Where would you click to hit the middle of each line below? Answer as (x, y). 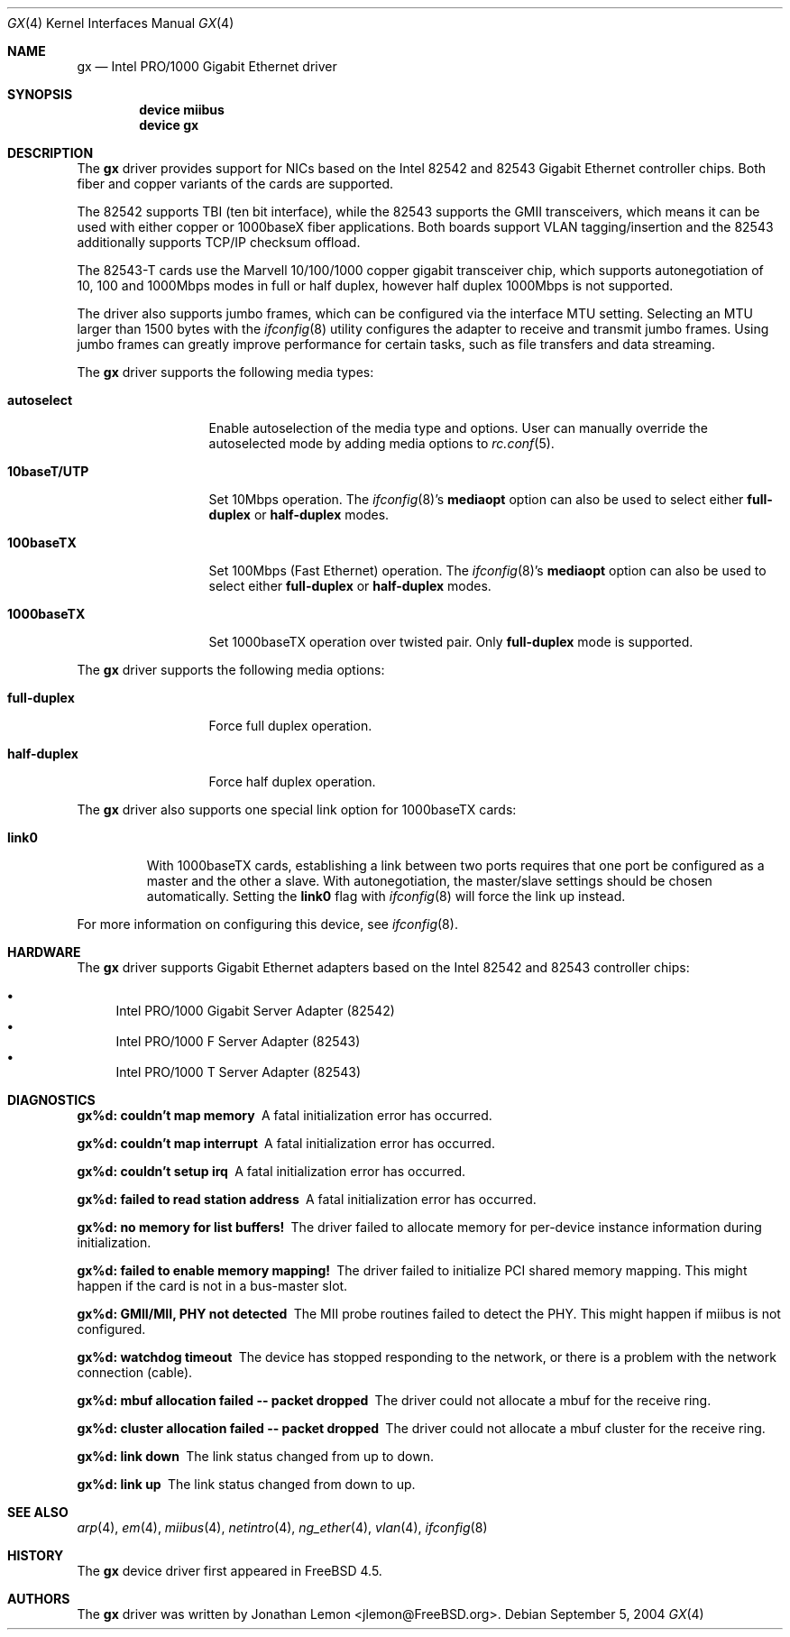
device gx (169, 125)
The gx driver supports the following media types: (225, 372)
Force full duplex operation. (290, 726)
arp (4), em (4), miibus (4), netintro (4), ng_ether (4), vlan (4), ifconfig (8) (282, 1527)
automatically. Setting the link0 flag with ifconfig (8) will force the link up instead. (386, 896)
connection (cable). (135, 1372)
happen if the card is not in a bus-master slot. (212, 1286)
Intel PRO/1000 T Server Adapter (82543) (239, 1072)
